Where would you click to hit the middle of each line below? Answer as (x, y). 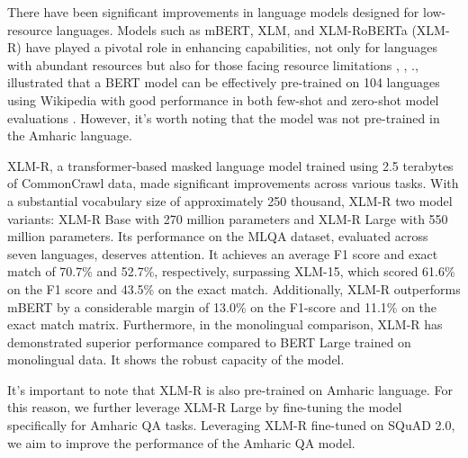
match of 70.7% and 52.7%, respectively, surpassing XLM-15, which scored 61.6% (231, 271)
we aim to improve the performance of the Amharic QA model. (181, 442)
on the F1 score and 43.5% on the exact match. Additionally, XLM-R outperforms (234, 288)
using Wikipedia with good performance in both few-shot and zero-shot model (223, 99)
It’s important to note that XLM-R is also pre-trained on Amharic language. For (230, 389)
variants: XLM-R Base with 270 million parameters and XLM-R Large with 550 (228, 218)
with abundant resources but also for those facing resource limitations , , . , (213, 64)
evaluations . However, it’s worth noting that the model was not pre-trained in (224, 117)
